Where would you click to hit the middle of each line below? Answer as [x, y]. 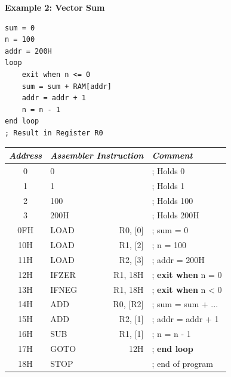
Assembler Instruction [97, 155]
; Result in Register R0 [54, 133]
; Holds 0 [168, 170]
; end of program [182, 363]
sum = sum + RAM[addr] [67, 86]
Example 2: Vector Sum [55, 7]
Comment [172, 155]
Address [26, 155]
